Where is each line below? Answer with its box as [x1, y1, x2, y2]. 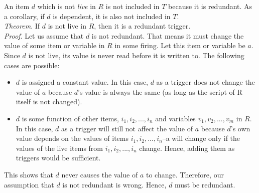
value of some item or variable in [4, 40, 105, 51]
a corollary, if [4, 11, 45, 21]
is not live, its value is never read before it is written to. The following [28, 50, 244, 60]
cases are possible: [4, 60, 60, 70]
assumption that [4, 179, 54, 189]
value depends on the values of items [16, 133, 129, 143]
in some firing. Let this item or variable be [114, 40, 245, 51]
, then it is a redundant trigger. [94, 21, 191, 31]
